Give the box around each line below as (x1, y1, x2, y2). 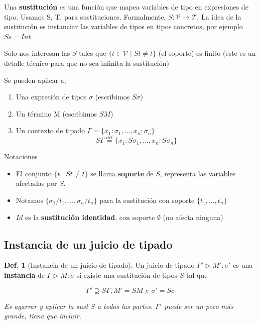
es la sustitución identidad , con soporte (25, 211, 155, 222)
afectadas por (16, 178, 57, 188)
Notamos (16, 194, 43, 205)
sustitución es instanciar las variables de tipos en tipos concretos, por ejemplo (4, 21, 243, 32)
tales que (79, 48, 106, 58)
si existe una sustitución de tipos (76, 269, 178, 280)
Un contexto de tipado (16, 125, 85, 136)
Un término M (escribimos (16, 108, 97, 119)
